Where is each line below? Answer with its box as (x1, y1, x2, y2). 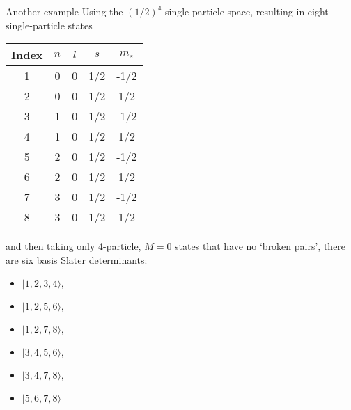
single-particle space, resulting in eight (164, 4, 329, 18)
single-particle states (6, 17, 93, 32)
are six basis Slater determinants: (6, 252, 148, 267)
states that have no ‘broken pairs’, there (175, 239, 346, 253)
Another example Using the (6, 4, 123, 18)
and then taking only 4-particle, (6, 239, 141, 253)
